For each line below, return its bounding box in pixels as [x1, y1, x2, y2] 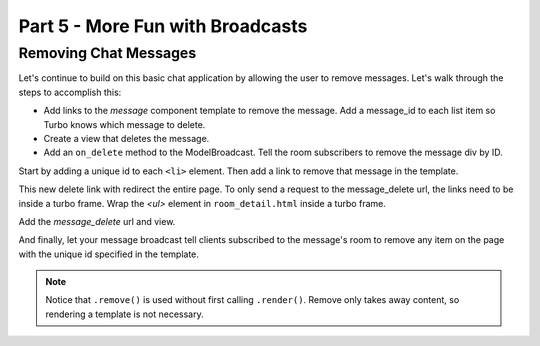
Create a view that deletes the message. [43, 132, 210, 144]
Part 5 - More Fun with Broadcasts [18, 15, 308, 37]
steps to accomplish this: [18, 86, 122, 98]
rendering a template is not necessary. [45, 308, 204, 320]
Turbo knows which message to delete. [43, 118, 206, 130]
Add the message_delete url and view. [18, 215, 176, 227]
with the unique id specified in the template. [18, 248, 200, 260]
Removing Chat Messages [18, 44, 197, 62]
